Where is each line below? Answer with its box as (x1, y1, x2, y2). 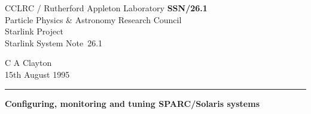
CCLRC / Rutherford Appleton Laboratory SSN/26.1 (5, 2, 208, 14)
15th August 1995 (5, 68, 70, 80)
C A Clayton (5, 56, 52, 69)
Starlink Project (5, 25, 63, 37)
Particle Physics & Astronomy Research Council (5, 13, 182, 26)
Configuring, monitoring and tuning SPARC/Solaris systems (5, 97, 260, 109)
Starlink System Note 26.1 (5, 36, 103, 49)
